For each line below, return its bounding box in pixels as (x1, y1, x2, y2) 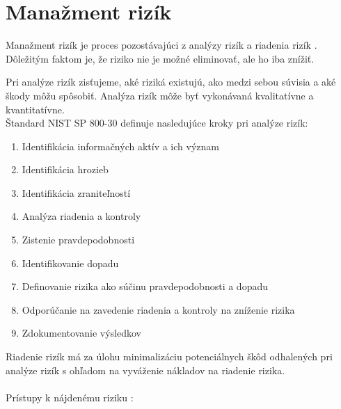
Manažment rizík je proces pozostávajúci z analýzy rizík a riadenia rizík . (6, 38, 317, 52)
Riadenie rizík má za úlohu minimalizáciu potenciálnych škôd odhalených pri (6, 349, 333, 364)
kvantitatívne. (6, 102, 65, 116)
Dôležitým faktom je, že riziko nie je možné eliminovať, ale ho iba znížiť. (6, 51, 315, 65)
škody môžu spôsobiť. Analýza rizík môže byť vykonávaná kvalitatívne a (6, 88, 314, 102)
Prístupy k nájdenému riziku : (6, 390, 134, 404)
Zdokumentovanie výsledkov (22, 326, 141, 340)
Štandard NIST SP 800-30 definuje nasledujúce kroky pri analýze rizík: (6, 115, 308, 130)
